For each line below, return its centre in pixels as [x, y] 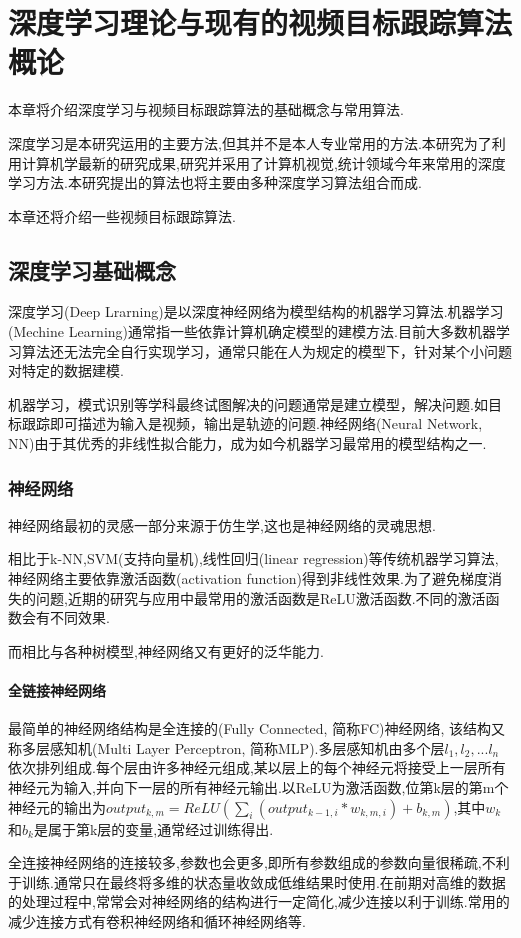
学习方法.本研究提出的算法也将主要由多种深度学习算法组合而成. [215, 182]
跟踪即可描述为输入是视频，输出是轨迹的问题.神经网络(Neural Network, [252, 423]
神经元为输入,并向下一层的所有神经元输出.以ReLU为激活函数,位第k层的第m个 [258, 787]
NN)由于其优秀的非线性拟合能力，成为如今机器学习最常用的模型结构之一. [247, 443]
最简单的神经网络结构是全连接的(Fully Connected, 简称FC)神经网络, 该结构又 [257, 728]
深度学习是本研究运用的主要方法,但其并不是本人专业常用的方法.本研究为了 [250, 142]
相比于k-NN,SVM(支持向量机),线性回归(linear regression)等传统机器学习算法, [253, 558]
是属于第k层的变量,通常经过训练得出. [153, 828]
